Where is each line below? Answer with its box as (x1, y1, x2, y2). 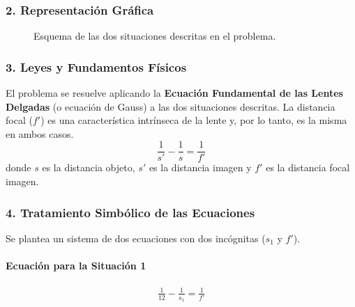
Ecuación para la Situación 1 (6, 258, 146, 273)
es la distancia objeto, (42, 160, 135, 175)
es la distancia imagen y (149, 160, 252, 175)
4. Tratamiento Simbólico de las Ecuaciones (6, 203, 255, 221)
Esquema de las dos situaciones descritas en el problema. (33, 29, 276, 43)
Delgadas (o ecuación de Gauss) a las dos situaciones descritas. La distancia (6, 99, 335, 113)
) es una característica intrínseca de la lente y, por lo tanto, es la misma (40, 113, 347, 127)
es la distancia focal (266, 160, 350, 175)
